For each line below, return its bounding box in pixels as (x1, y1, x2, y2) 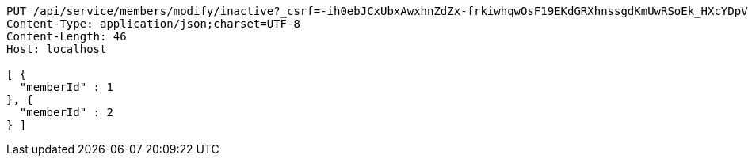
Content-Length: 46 (6, 30, 127, 43)
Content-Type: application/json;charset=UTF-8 (6, 17, 300, 30)
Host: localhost (6, 43, 107, 55)
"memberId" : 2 (19, 106, 113, 119)
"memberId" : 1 (19, 81, 113, 93)
